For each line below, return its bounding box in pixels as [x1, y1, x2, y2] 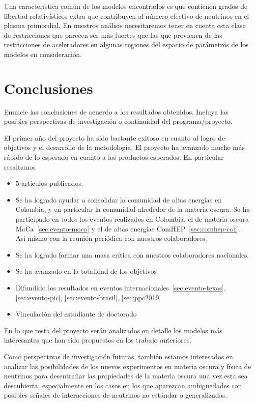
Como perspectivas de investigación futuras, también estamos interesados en [4, 351, 233, 361]
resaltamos [4, 161, 36, 172]
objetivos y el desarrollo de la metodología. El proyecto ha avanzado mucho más [4, 142, 245, 152]
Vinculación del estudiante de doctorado [15, 309, 137, 319]
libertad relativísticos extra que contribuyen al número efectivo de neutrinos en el [4, 10, 249, 21]
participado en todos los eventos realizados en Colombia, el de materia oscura [15, 214, 249, 224]
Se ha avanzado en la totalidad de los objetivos [15, 266, 157, 276]
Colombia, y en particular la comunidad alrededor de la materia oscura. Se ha [15, 204, 250, 214]
